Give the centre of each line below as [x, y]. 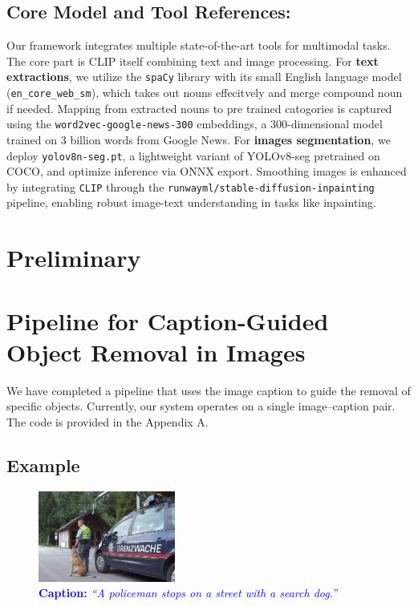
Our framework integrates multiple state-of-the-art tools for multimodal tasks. [199, 45]
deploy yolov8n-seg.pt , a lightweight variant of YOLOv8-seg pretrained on [193, 155]
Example [43, 465]
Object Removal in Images [156, 351]
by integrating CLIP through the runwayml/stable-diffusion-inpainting [191, 186]
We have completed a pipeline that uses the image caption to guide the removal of [209, 390]
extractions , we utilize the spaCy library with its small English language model [204, 77]
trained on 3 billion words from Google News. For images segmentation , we [199, 139]
